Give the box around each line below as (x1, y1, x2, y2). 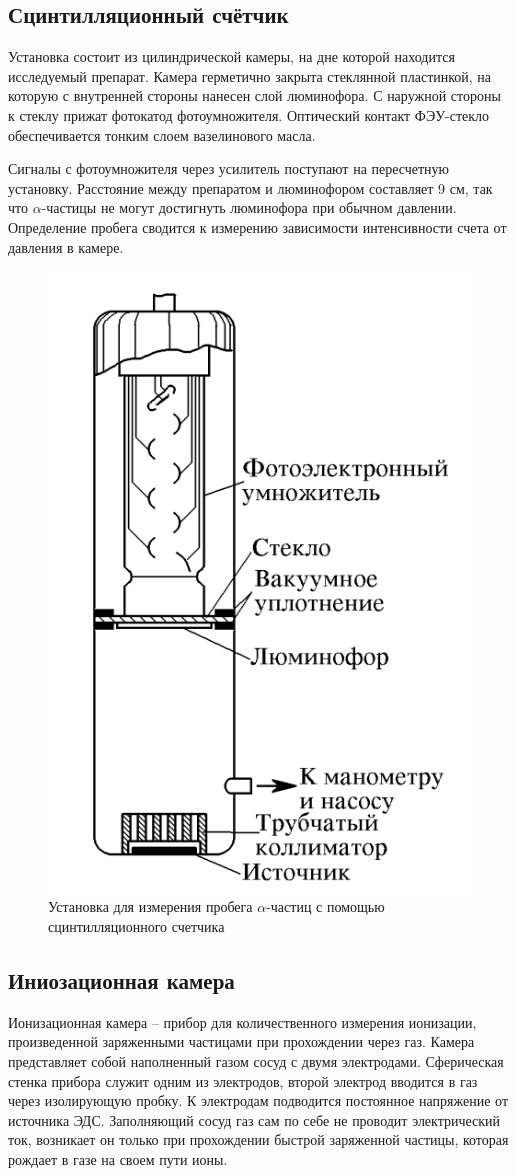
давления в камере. (8, 236, 124, 257)
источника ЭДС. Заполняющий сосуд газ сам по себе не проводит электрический (8, 1109, 501, 1130)
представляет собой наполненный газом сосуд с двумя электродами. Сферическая (8, 1051, 504, 1072)
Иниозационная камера (8, 965, 235, 996)
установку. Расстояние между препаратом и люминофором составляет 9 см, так (8, 177, 493, 198)
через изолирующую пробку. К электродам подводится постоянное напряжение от (8, 1090, 509, 1111)
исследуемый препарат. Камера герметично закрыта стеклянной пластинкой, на (8, 65, 492, 86)
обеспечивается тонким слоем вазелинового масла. (8, 124, 316, 145)
